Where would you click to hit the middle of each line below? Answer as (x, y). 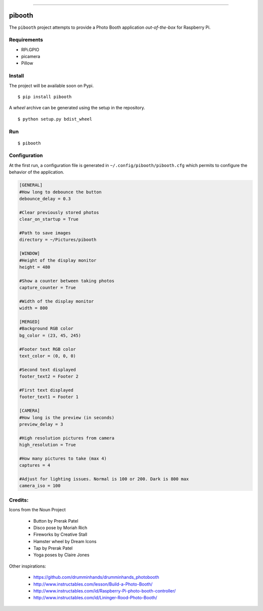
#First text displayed (46, 390)
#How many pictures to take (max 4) (63, 458)
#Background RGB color (46, 329)
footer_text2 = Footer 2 (49, 377)
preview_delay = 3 (41, 424)
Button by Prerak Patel (56, 521)
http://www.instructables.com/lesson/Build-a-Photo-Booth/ (93, 584)
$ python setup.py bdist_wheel (55, 119)
